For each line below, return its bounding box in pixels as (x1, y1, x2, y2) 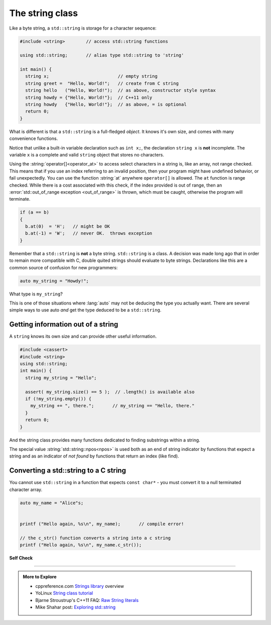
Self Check (9, 555, 33, 561)
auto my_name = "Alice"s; (20, 500, 84, 506)
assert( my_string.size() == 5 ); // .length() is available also (25, 389, 195, 395)
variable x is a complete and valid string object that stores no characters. (9, 151, 164, 158)
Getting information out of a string (9, 320, 118, 329)
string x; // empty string (25, 73, 158, 79)
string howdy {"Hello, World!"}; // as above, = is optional (25, 102, 187, 107)
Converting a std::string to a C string (9, 466, 126, 475)
